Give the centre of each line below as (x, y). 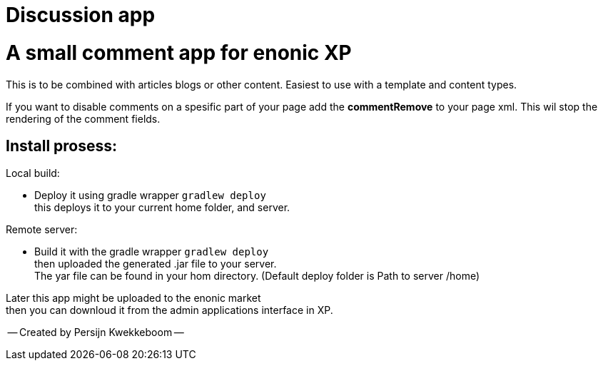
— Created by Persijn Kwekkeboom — (96, 332)
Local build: (33, 173)
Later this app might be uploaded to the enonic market (133, 298)
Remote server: (42, 230)
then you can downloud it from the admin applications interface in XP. (169, 310)
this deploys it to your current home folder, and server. (162, 208)
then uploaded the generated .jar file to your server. (156, 264)
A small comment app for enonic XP (179, 52)
